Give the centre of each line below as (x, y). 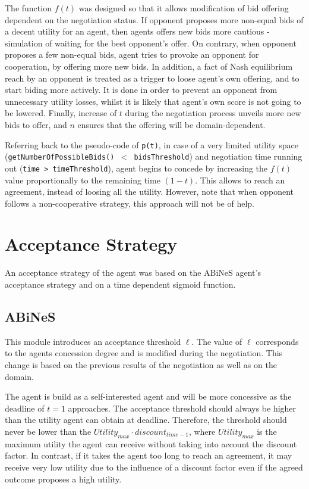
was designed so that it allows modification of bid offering (184, 8)
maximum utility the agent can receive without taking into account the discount (151, 443)
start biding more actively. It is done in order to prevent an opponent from (141, 90)
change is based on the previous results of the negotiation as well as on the (141, 364)
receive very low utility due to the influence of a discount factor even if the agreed (154, 467)
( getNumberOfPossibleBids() (60, 156)
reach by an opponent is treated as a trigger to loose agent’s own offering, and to (152, 78)
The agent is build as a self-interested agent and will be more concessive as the (148, 396)
